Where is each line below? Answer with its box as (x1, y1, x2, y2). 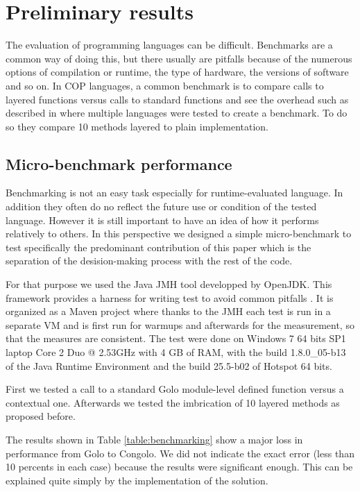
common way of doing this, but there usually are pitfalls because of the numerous (6, 51, 352, 65)
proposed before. (6, 409, 76, 423)
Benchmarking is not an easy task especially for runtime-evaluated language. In (6, 185, 343, 200)
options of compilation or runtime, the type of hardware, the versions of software (6, 65, 349, 79)
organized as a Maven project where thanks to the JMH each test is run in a (6, 304, 331, 319)
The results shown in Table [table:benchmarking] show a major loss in (6, 432, 303, 446)
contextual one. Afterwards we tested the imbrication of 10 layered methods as (6, 395, 340, 409)
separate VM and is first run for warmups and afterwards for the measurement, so (6, 317, 354, 332)
